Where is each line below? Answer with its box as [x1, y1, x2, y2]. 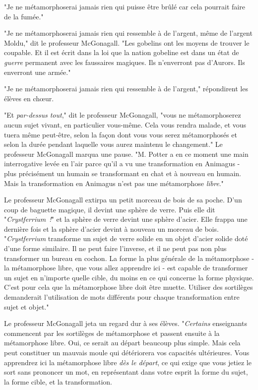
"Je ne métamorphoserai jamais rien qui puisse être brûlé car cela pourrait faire [4, 1, 245, 11]
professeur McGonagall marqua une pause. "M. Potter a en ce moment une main [4, 148, 249, 159]
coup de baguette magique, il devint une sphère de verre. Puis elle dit [4, 204, 215, 214]
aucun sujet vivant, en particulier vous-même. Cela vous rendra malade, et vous [4, 119, 247, 130]
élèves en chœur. [4, 93, 54, 103]
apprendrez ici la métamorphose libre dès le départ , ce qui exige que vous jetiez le [4, 357, 252, 367]
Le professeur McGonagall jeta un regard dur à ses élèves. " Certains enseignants [4, 318, 247, 328]
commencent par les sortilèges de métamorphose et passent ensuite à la [4, 327, 220, 338]
